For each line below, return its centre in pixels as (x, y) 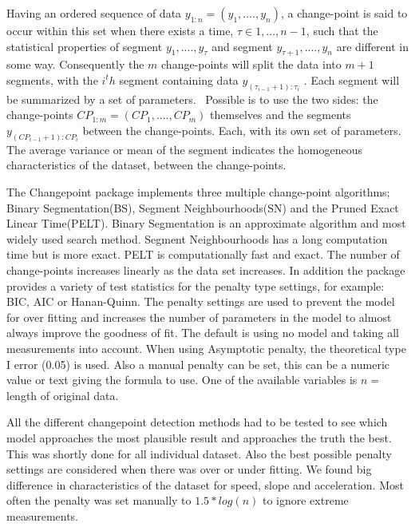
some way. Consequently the (75, 64)
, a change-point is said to (344, 13)
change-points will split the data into (251, 64)
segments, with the (52, 79)
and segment (242, 46)
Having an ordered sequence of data (94, 13)
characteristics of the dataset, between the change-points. (146, 165)
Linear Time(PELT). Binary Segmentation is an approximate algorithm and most (206, 223)
